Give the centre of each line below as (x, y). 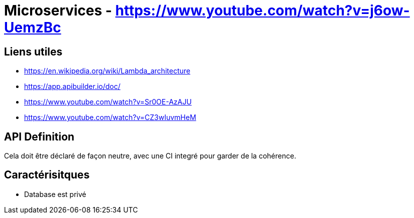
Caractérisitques (47, 175)
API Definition (39, 136)
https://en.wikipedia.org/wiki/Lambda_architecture (107, 71)
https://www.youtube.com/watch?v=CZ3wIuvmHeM (110, 117)
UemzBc (33, 27)
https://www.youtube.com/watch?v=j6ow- (262, 10)
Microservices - (58, 10)
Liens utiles (33, 51)
